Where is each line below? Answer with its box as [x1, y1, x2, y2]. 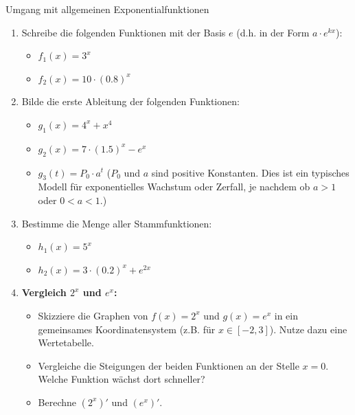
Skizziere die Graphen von [38, 308, 148, 322]
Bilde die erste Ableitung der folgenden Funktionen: [21, 94, 240, 109]
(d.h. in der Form [236, 25, 310, 39]
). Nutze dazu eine [269, 322, 347, 336]
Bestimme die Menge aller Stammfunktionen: [21, 216, 212, 230]
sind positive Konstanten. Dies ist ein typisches [151, 165, 350, 179]
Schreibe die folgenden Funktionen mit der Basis [21, 25, 226, 39]
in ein [274, 308, 299, 322]
